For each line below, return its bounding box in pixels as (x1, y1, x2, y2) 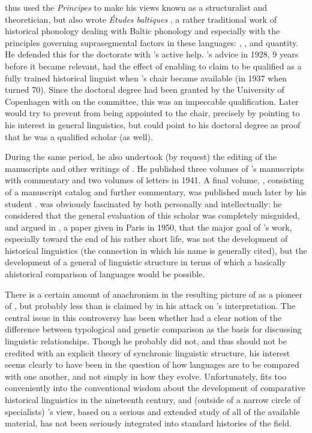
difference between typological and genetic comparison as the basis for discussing (5, 323, 302, 335)
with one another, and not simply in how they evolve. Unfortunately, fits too (5, 370, 287, 382)
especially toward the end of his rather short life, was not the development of (5, 232, 288, 245)
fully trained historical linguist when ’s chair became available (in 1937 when (5, 71, 287, 84)
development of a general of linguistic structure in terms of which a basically (5, 256, 286, 268)
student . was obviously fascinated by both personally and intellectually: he (5, 197, 282, 210)
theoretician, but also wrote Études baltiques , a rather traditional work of (5, 13, 277, 25)
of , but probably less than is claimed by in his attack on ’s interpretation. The (5, 299, 295, 312)
